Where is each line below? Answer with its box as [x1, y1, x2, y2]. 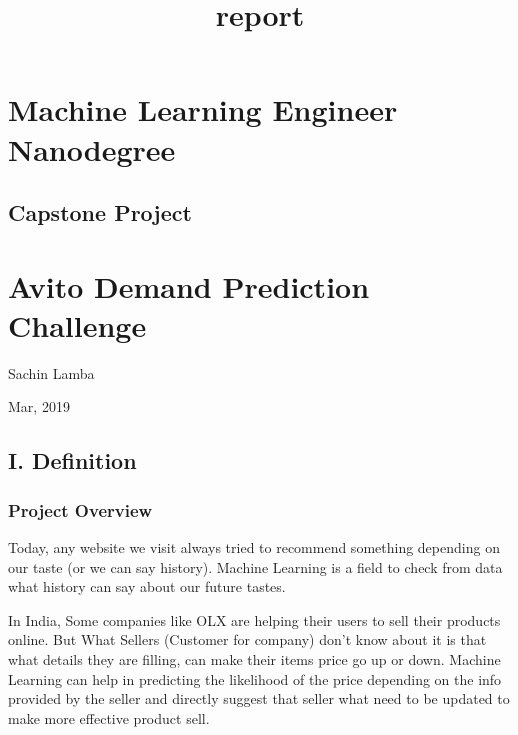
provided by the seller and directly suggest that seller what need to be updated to [8, 688, 510, 709]
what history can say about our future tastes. [8, 576, 286, 597]
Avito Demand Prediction [8, 265, 370, 306]
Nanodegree [8, 128, 176, 169]
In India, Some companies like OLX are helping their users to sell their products [8, 609, 501, 630]
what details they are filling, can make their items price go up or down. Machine [8, 649, 501, 669]
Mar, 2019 [8, 396, 70, 417]
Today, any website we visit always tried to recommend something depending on [8, 537, 500, 558]
